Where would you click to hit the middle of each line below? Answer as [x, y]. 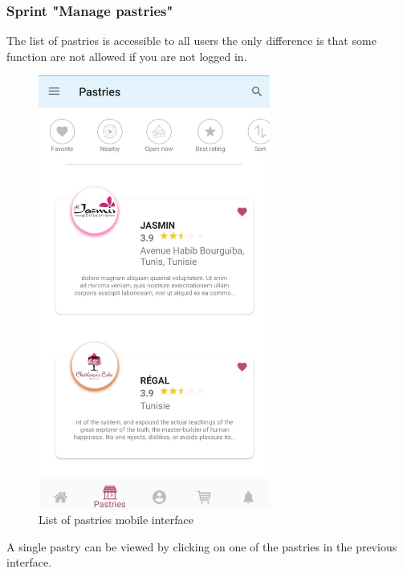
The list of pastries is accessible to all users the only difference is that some [191, 41]
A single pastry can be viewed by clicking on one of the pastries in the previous [202, 546]
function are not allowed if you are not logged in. [127, 56]
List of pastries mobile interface [116, 520]
